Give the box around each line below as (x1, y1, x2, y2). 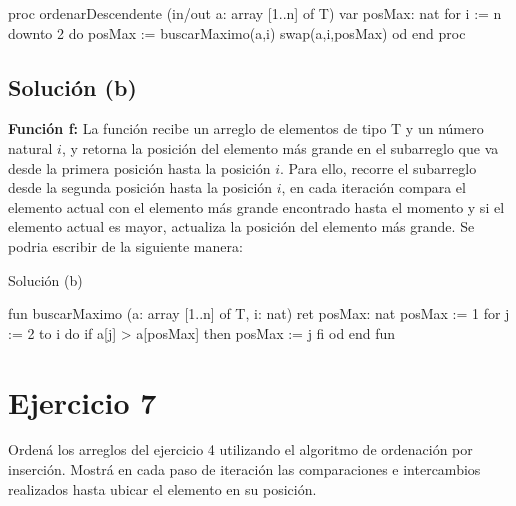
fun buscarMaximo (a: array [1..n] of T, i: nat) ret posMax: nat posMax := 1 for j (8, 303, 510, 324)
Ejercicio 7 (8, 381, 157, 422)
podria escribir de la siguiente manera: (8, 235, 243, 256)
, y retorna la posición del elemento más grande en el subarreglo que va (61, 137, 499, 158)
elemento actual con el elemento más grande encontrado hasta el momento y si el (8, 196, 505, 217)
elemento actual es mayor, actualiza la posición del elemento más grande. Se (8, 216, 475, 237)
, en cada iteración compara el (281, 177, 466, 198)
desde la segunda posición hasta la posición (8, 177, 273, 198)
